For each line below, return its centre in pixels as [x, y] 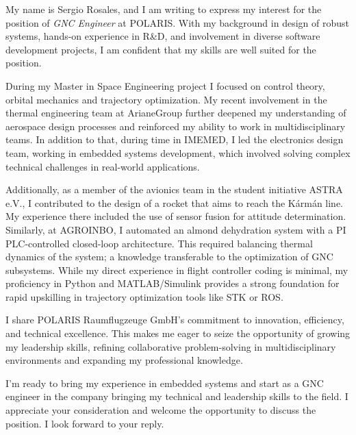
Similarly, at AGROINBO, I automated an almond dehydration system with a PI [176, 229]
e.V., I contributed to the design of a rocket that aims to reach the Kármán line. [175, 202]
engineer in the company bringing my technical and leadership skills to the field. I [177, 396]
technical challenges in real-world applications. [103, 166]
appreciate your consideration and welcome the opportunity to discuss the [161, 410]
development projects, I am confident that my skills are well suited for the [161, 49]
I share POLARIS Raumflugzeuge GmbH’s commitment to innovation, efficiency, [175, 320]
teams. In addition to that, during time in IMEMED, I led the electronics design [175, 139]
